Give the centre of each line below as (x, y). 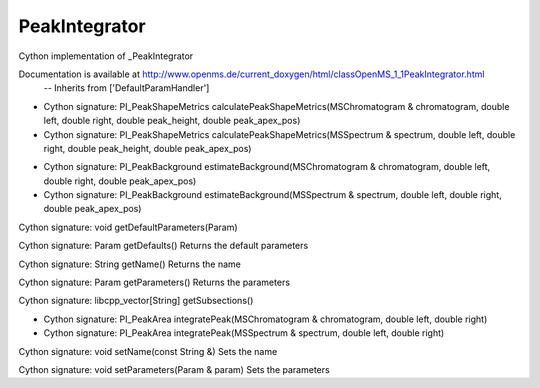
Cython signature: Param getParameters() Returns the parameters (154, 282)
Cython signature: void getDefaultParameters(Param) (128, 227)
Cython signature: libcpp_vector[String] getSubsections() (136, 301)
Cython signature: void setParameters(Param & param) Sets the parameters (174, 369)
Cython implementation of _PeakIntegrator (106, 56)
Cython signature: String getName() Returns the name (130, 264)
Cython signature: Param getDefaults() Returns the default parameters (163, 246)
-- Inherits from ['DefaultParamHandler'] (126, 88)
